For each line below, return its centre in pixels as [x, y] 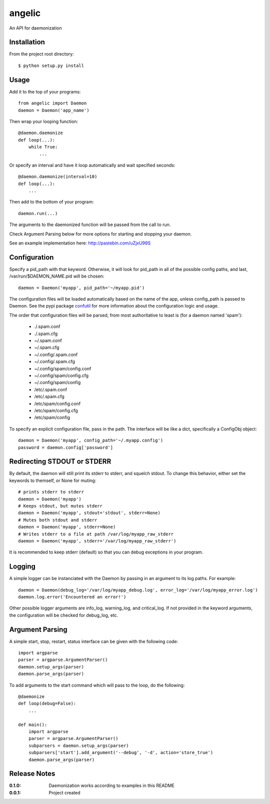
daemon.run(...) [38, 213]
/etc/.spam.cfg [49, 396]
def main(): [33, 724]
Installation [27, 42]
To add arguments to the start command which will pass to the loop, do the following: [97, 685]
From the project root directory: [42, 54]
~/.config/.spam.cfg [54, 361]
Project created [64, 792]
